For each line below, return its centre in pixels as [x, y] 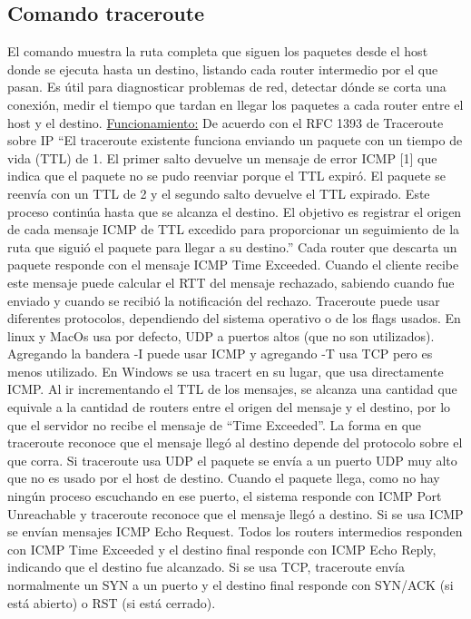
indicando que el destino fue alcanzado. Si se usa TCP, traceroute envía [206, 567]
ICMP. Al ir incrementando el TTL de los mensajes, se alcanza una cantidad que [232, 389]
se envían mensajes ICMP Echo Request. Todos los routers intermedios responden [235, 531]
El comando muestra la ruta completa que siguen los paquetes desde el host [218, 51]
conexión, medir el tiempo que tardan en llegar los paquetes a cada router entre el [235, 104]
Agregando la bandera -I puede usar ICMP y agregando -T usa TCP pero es [220, 354]
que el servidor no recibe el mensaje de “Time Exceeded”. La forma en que [215, 424]
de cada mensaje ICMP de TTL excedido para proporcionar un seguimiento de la [234, 229]
